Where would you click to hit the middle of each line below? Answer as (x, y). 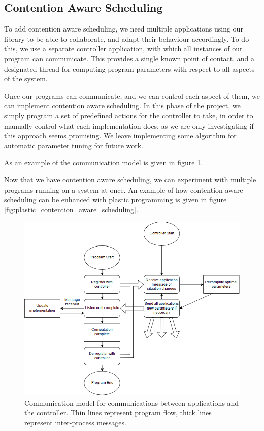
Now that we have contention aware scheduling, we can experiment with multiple (130, 179)
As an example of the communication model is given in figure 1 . (104, 162)
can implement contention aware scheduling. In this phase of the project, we (122, 105)
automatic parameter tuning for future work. (74, 145)
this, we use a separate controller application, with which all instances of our (123, 49)
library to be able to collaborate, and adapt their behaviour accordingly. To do (127, 38)
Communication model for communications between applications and (132, 402)
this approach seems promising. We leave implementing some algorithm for (120, 135)
